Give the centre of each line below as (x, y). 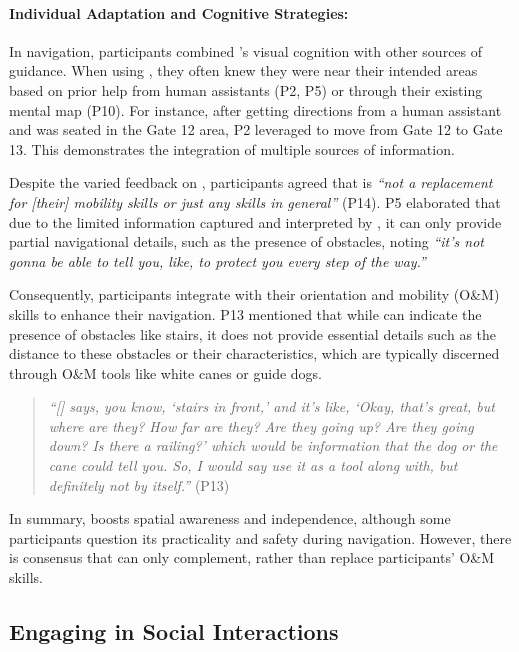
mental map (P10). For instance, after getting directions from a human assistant (255, 109)
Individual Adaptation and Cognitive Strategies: (179, 12)
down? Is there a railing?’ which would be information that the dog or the (273, 445)
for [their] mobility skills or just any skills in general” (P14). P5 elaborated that (255, 201)
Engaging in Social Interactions (174, 631)
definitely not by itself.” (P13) (139, 484)
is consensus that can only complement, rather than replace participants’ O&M (252, 557)
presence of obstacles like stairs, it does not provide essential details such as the (253, 333)
